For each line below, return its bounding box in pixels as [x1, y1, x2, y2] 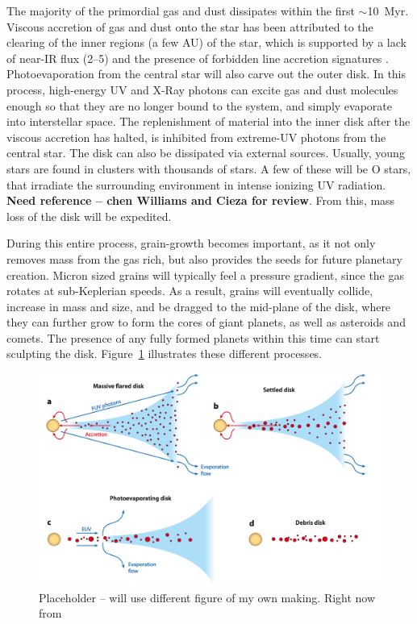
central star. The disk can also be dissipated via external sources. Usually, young [6, 144, 405, 161]
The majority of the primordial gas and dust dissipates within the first [6, 2, 355, 19]
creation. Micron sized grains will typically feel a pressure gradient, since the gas [6, 266, 405, 283]
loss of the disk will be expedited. [6, 207, 172, 224]
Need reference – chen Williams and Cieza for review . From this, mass [6, 192, 395, 209]
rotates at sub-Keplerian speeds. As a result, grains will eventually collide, [6, 282, 373, 299]
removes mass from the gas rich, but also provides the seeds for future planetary [6, 250, 402, 267]
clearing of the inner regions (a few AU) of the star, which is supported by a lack [6, 34, 407, 51]
